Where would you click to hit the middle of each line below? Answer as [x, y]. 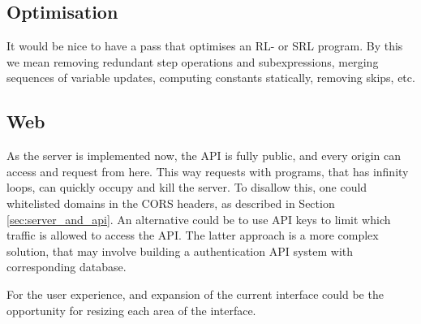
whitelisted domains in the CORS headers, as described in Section [171, 203]
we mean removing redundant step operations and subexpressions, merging [193, 61]
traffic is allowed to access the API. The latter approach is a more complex [193, 235]
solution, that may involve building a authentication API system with [180, 251]
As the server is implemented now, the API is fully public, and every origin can [204, 156]
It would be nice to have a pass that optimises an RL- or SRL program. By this [205, 46]
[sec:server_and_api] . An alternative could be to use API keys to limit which [199, 219]
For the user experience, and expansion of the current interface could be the [195, 294]
